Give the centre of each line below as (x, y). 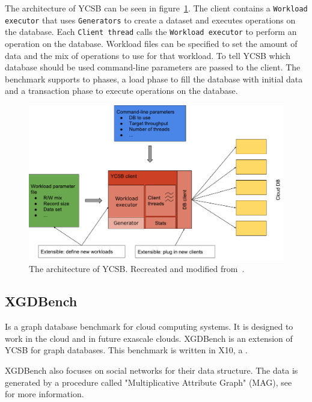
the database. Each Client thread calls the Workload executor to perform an (151, 32)
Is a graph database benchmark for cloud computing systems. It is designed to (149, 326)
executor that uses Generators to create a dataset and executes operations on (150, 20)
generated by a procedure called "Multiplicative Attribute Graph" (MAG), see (148, 382)
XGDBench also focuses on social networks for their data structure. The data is (151, 370)
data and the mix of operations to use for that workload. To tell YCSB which (148, 55)
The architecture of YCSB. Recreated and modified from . (137, 269)
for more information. (44, 394)
